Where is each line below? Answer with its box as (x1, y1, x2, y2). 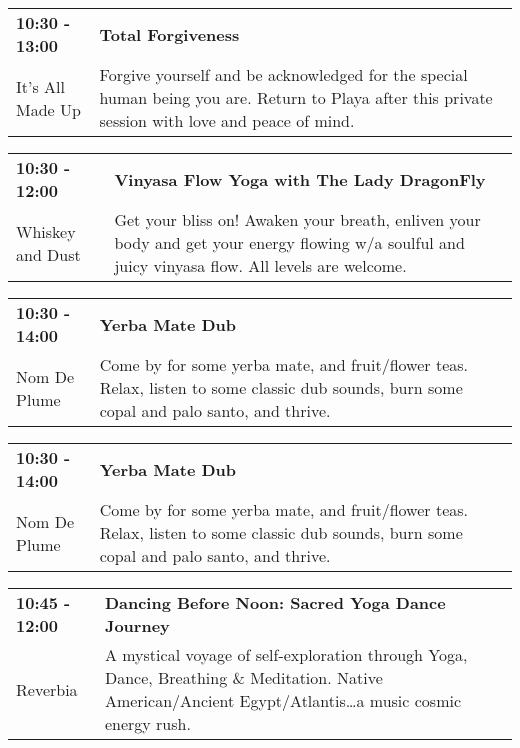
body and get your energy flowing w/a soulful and (114, 231, 465, 254)
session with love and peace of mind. (99, 109, 355, 132)
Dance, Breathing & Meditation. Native (104, 666, 383, 689)
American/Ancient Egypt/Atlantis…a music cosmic (104, 689, 462, 712)
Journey (104, 614, 170, 637)
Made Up (16, 97, 81, 121)
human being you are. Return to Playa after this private (99, 86, 493, 109)
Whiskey (16, 219, 76, 243)
